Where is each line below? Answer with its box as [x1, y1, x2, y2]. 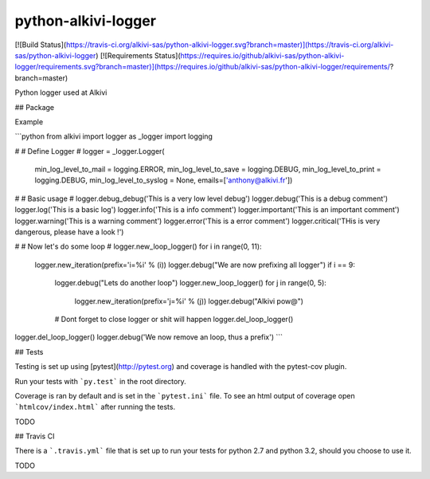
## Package [14, 102, 55, 112]
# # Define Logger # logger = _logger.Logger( [14, 146, 165, 155]
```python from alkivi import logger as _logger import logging [14, 132, 213, 141]
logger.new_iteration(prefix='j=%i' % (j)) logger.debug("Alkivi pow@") [74, 296, 304, 306]
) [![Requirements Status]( [96, 50, 181, 60]
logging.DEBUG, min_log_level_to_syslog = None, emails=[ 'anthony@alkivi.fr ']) [34, 175, 293, 185]
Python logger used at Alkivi [14, 88, 107, 97]
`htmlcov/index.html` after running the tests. [14, 402, 175, 412]
